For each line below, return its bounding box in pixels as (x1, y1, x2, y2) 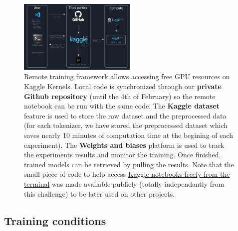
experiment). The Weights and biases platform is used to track (24, 139, 225, 150)
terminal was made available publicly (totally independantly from (24, 179, 225, 189)
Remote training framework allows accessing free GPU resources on (24, 71, 230, 82)
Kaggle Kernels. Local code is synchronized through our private (24, 81, 222, 92)
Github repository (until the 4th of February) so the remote (24, 91, 216, 101)
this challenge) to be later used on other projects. (24, 188, 175, 199)
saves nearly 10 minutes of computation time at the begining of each (24, 130, 234, 140)
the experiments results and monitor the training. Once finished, (24, 149, 221, 160)
